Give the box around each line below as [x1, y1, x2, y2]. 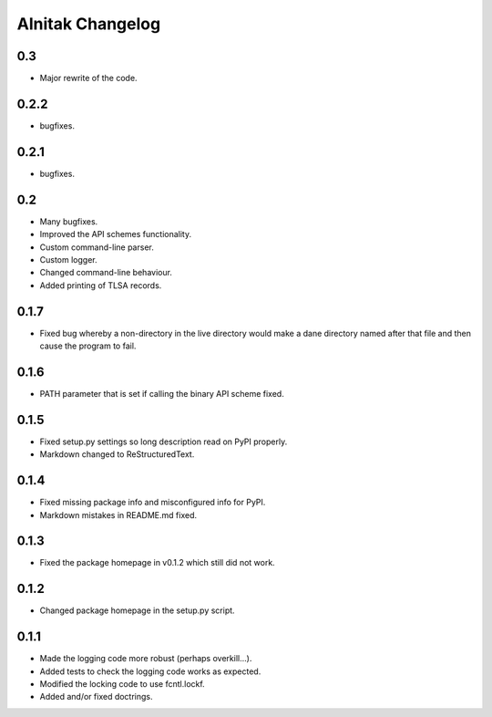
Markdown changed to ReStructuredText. [39, 449, 195, 460]
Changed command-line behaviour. [39, 267, 173, 278]
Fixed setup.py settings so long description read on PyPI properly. [39, 436, 288, 447]
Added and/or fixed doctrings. [39, 691, 154, 702]
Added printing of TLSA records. [39, 279, 162, 291]
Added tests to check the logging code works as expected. [39, 666, 261, 677]
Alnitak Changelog [16, 14, 161, 34]
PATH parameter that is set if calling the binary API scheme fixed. [39, 388, 284, 399]
